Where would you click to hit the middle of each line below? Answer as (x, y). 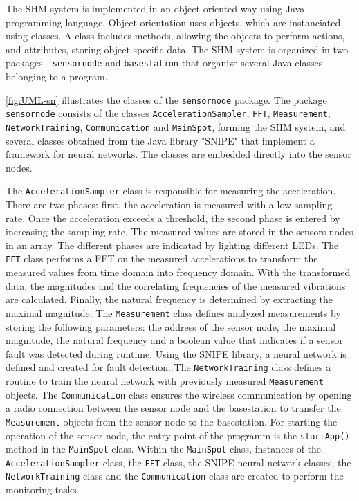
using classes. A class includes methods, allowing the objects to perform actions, (175, 36)
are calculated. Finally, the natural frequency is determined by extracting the (169, 299)
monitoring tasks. (43, 490)
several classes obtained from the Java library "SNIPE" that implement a (160, 140)
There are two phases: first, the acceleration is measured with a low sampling (169, 204)
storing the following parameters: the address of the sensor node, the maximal (171, 326)
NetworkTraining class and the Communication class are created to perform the (175, 476)
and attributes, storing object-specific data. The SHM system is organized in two (177, 49)
